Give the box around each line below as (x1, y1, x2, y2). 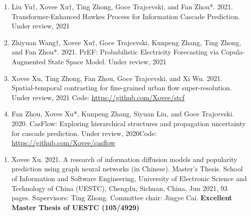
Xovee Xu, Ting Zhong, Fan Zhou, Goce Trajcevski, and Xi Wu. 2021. (11, 73, 223, 83)
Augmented (11, 56, 46, 66)
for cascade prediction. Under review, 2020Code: (11, 128, 157, 138)
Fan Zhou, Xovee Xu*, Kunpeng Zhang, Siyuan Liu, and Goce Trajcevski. (11, 108, 234, 119)
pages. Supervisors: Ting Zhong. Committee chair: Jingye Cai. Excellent (11, 192, 232, 203)
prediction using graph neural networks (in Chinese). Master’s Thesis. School (11, 163, 243, 174)
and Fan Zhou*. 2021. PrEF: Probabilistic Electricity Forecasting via (11, 47, 219, 57)
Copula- (221, 47, 245, 57)
